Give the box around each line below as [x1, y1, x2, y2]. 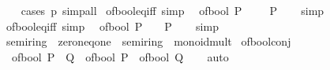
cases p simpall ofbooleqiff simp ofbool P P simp [21, 2, 324, 18]
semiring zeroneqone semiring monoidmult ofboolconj [6, 33, 291, 50]
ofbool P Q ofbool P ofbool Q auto [11, 48, 229, 64]
